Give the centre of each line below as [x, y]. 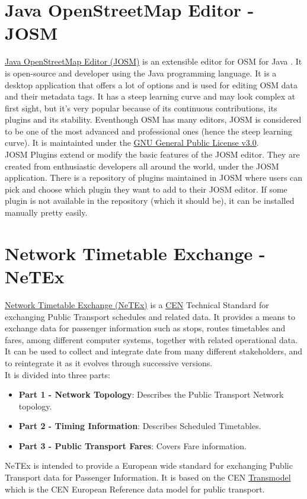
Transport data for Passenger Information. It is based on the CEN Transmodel [148, 477]
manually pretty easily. [46, 212]
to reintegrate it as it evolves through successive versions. [109, 362]
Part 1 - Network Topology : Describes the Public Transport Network [151, 394]
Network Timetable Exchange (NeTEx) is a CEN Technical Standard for [137, 304]
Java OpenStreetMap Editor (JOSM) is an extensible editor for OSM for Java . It [153, 61]
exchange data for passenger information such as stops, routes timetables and [145, 328]
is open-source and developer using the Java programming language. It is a [141, 73]
